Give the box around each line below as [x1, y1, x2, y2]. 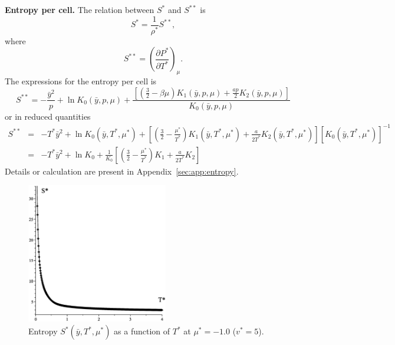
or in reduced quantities [5, 110, 91, 122]
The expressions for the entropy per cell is [5, 74, 157, 87]
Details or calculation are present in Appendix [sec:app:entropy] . [5, 165, 239, 177]
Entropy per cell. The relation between [5, 4, 154, 15]
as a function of [114, 325, 170, 337]
